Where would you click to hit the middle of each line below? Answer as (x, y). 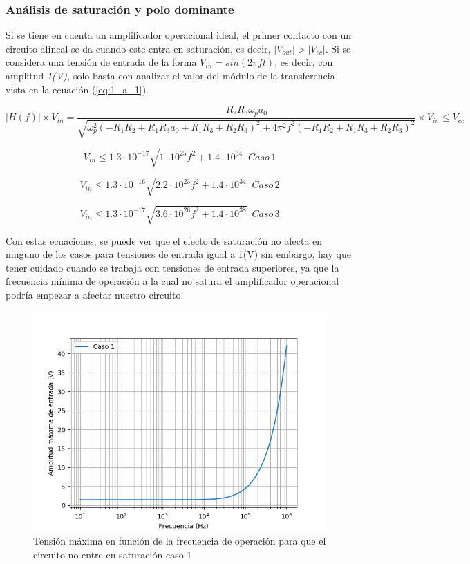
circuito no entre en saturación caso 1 (113, 554)
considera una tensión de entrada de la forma (101, 62)
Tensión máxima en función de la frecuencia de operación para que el (180, 541)
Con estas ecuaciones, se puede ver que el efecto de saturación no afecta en (164, 240)
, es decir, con (304, 62)
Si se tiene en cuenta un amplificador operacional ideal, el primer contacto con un (178, 35)
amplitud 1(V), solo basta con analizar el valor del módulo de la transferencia (170, 75)
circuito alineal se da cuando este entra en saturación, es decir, (138, 48)
